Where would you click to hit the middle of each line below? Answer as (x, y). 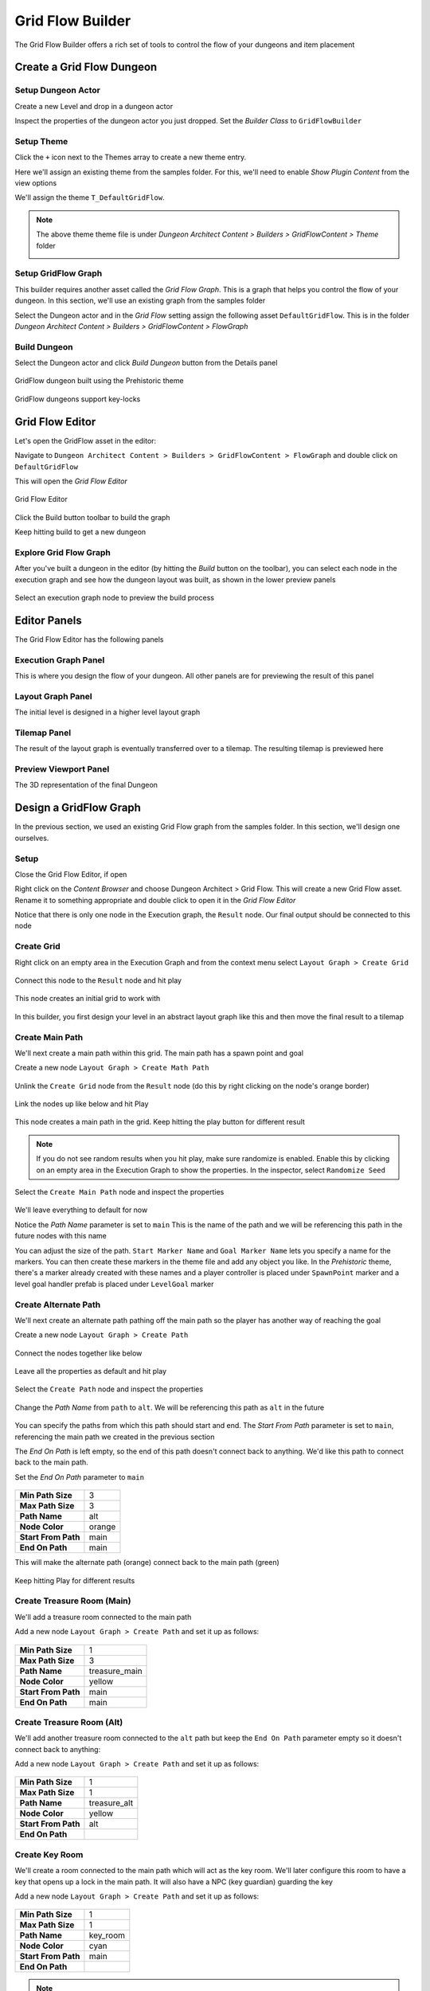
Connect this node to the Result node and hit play (98, 980)
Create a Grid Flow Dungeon (86, 67)
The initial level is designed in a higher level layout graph (107, 712)
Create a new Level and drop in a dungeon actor (94, 106)
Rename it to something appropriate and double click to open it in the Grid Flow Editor (155, 900)
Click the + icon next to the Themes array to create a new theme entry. (131, 157)
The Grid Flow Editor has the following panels (89, 639)
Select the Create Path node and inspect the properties (109, 1389)
